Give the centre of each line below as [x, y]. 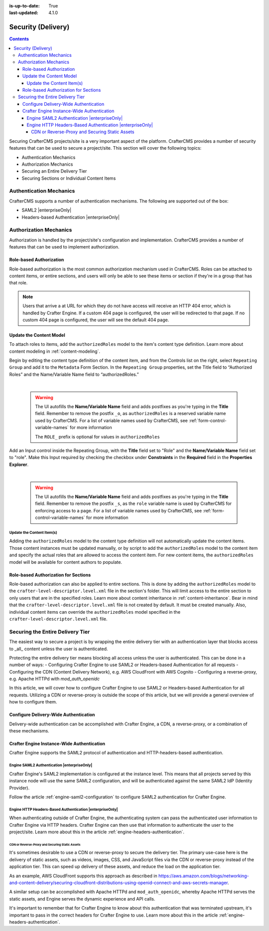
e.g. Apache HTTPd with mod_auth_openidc [54, 679]
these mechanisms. [29, 731]
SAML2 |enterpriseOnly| [47, 210]
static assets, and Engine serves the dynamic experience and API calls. [82, 899]
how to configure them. [33, 702]
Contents [19, 39]
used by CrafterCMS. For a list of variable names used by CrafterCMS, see [111, 420]
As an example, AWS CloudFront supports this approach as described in [83, 876]
